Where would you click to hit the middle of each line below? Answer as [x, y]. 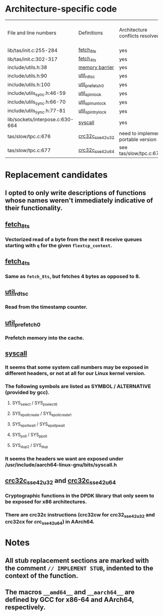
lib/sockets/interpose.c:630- [41, 120]
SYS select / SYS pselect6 [35, 403]
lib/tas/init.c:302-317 [33, 59]
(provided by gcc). [27, 393]
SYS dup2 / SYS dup [30, 446]
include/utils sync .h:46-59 [37, 94]
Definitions [91, 32]
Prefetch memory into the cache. [45, 338]
